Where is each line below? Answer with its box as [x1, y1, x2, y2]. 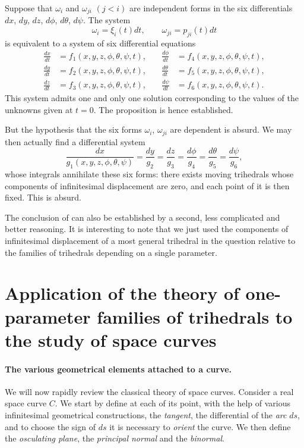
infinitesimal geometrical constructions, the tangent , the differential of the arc [5, 408, 287, 421]
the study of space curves [5, 327, 217, 352]
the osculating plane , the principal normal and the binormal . [5, 432, 224, 444]
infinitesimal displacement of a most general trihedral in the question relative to [5, 234, 296, 247]
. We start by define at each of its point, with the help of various [55, 397, 290, 409]
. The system [83, 14, 131, 26]
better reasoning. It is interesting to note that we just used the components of [5, 223, 289, 235]
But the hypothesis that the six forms [5, 123, 142, 136]
